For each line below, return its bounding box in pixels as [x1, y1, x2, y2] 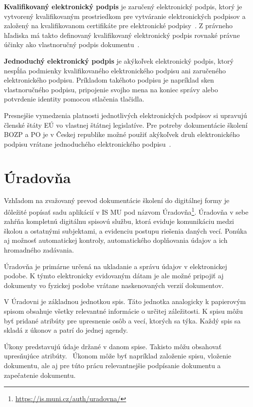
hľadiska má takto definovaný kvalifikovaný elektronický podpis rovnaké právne [4, 30, 240, 40]
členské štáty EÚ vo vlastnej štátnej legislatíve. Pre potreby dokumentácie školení [4, 119, 248, 130]
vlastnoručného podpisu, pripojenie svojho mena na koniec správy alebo [4, 84, 218, 94]
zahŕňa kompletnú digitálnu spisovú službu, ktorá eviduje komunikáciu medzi [4, 216, 234, 226]
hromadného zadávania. [4, 245, 74, 255]
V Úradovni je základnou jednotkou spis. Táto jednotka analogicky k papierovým [4, 296, 246, 306]
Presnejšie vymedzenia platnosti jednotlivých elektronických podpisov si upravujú [4, 110, 247, 120]
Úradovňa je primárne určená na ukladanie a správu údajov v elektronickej [4, 261, 227, 271]
